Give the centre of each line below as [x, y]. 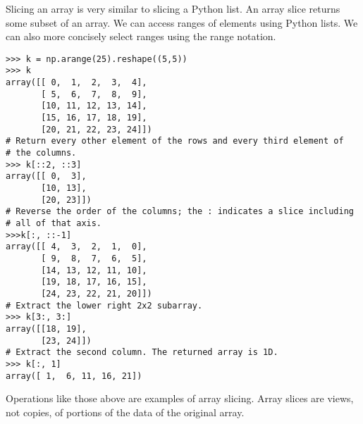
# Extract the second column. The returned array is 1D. [142, 353]
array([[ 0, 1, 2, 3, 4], [76, 83]
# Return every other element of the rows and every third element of [175, 141]
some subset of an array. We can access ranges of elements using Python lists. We [182, 22]
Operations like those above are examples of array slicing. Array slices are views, [180, 398]
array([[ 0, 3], [46, 176]
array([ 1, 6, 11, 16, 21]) [74, 376]
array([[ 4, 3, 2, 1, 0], [76, 247]
